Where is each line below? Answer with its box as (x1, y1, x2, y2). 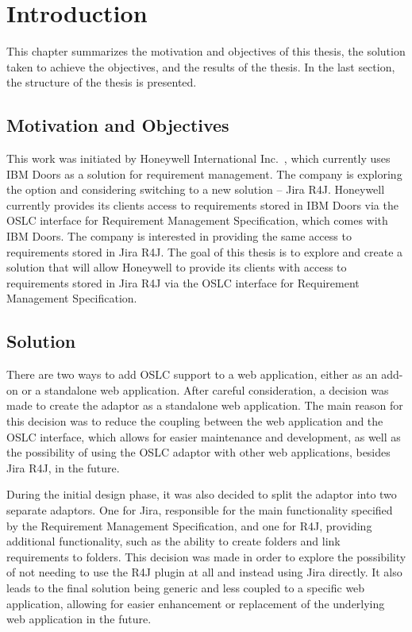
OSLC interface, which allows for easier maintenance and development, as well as (6, 428, 401, 445)
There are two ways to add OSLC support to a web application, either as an (6, 366, 378, 383)
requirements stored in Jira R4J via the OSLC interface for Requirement (6, 274, 360, 291)
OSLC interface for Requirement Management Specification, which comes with (6, 212, 388, 229)
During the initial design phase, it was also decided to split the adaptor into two (6, 486, 397, 503)
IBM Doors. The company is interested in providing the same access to (6, 228, 352, 245)
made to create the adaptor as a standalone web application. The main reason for (6, 397, 403, 414)
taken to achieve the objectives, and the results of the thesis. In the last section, (6, 58, 395, 75)
